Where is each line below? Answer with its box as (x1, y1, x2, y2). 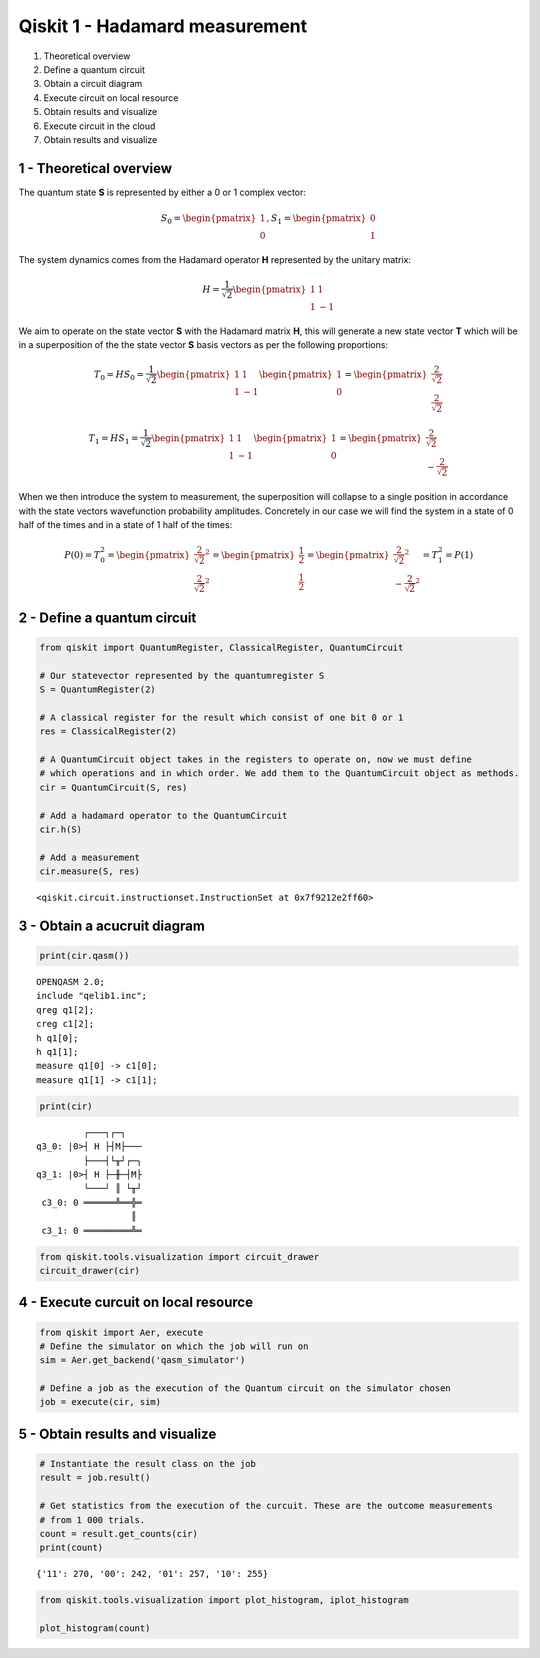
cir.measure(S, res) (39, 866, 140, 877)
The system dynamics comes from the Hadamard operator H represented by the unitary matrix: (18, 253, 412, 265)
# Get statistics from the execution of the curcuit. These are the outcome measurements (39, 1500, 494, 1512)
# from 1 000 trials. (39, 1514, 146, 1525)
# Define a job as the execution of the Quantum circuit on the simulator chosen (39, 1383, 452, 1394)
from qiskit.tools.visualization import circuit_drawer (39, 1251, 320, 1262)
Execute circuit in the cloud (43, 120, 156, 132)
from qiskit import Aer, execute (39, 1326, 204, 1338)
